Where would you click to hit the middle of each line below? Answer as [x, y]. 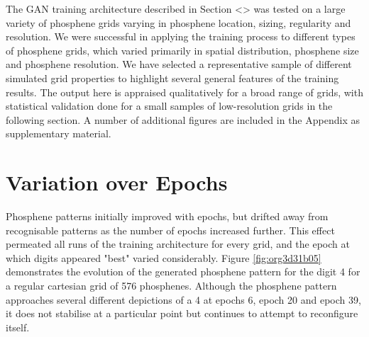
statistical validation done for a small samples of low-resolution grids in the [169, 106]
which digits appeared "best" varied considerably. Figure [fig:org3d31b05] [164, 257]
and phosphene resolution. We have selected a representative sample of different [179, 64]
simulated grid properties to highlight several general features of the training [172, 78]
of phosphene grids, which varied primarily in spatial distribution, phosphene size [182, 50]
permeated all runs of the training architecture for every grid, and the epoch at [178, 244]
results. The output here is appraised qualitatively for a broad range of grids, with [184, 92]
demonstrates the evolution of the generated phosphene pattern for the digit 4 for [183, 272]
